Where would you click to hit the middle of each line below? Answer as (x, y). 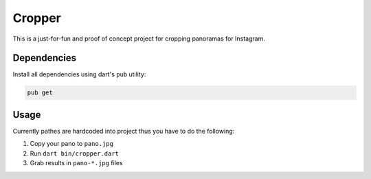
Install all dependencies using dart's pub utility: (79, 74)
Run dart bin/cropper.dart (75, 153)
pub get (40, 93)
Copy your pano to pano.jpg (71, 144)
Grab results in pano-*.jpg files (76, 163)
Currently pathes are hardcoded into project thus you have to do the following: (124, 131)
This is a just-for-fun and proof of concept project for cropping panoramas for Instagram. (139, 39)
